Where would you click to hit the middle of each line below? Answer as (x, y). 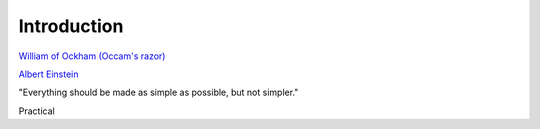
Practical (36, 111)
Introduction (71, 26)
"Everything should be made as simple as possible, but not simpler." (158, 92)
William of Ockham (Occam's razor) (92, 56)
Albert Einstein (48, 74)
